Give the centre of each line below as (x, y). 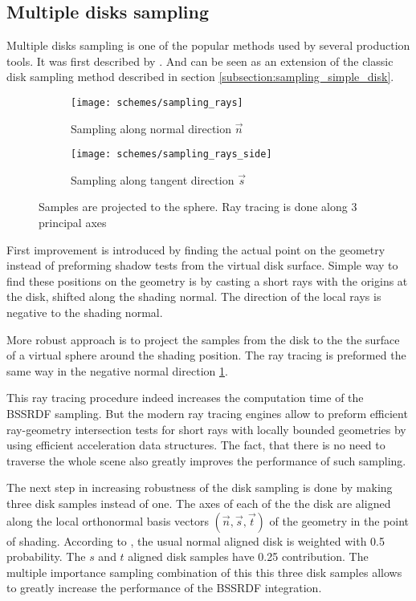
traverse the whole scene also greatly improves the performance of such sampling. (206, 460)
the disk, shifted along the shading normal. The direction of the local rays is (194, 296)
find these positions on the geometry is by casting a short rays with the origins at (207, 280)
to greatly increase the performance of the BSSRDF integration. (164, 588)
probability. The (46, 556)
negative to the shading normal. (85, 313)
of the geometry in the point (339, 520)
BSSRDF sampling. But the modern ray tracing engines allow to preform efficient (207, 414)
